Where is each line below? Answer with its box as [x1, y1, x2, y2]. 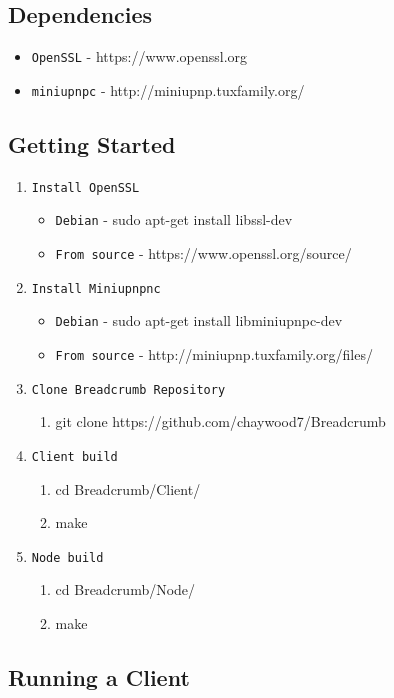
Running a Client [8, 661, 190, 692]
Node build [31, 550, 104, 565]
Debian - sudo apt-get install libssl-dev [55, 209, 293, 230]
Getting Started [8, 128, 176, 159]
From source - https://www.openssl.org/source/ [55, 243, 352, 264]
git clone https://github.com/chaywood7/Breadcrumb [55, 411, 386, 432]
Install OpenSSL [31, 180, 140, 195]
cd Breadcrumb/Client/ [55, 478, 201, 499]
